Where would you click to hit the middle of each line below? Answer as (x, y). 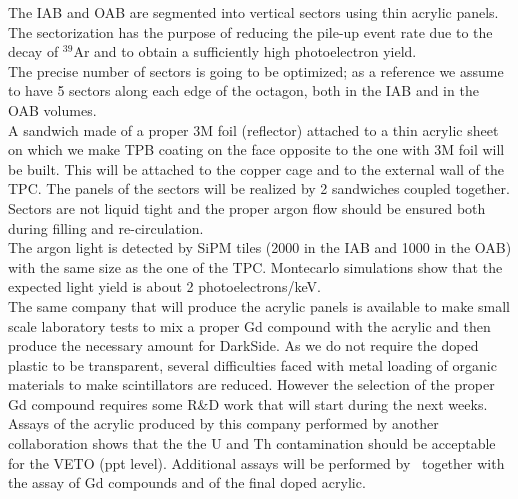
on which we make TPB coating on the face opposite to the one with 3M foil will (256, 149)
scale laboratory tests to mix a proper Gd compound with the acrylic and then (249, 325)
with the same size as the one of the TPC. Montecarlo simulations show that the (255, 266)
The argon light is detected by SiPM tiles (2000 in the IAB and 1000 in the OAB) (260, 247)
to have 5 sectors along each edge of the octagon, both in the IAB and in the (243, 90)
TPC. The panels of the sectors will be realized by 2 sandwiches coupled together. (259, 188)
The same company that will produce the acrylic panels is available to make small (259, 305)
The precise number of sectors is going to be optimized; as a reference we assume (256, 70)
